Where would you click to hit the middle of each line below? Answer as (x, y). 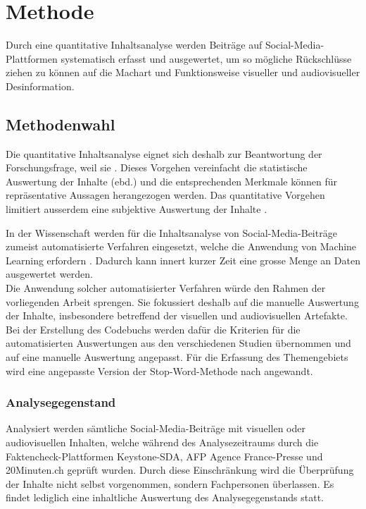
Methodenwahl (61, 124)
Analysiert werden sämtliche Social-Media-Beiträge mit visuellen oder (156, 428)
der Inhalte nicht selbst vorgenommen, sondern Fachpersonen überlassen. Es (170, 483)
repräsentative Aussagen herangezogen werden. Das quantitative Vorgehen (165, 195)
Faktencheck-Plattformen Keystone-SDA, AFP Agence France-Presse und (164, 456)
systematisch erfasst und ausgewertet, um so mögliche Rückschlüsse (206, 58)
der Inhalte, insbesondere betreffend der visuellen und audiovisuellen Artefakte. (177, 315)
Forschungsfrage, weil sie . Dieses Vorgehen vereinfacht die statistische (157, 167)
